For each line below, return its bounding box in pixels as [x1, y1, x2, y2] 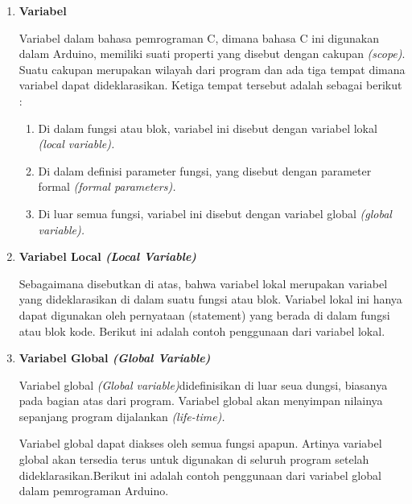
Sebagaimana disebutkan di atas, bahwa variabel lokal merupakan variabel [19, 275, 388, 291]
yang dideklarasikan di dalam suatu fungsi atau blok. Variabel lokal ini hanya [19, 291, 402, 308]
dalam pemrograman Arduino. [19, 482, 169, 499]
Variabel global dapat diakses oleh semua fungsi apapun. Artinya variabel [19, 435, 382, 452]
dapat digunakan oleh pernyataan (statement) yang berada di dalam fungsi [19, 306, 390, 323]
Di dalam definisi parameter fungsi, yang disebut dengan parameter [38, 162, 372, 179]
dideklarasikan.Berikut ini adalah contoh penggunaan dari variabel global [19, 466, 381, 483]
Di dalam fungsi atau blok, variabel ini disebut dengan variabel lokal [38, 119, 377, 136]
